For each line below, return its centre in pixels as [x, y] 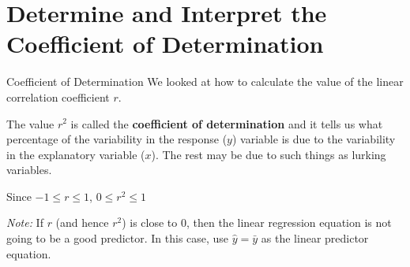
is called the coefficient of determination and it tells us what [227, 123]
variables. [29, 170]
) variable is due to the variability [314, 139]
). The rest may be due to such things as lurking [269, 154]
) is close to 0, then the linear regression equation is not [257, 222]
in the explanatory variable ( [76, 154]
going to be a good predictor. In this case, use [118, 238]
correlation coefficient [58, 96]
